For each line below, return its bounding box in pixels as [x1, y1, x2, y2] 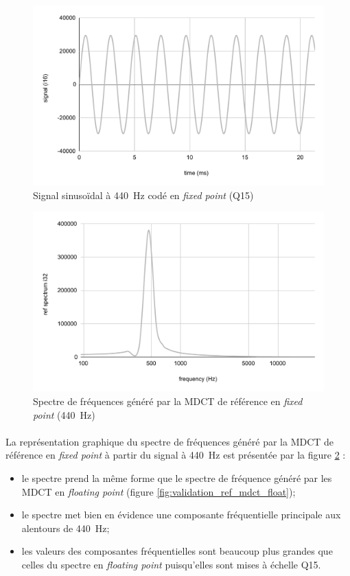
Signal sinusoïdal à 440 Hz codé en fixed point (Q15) [33, 187, 254, 202]
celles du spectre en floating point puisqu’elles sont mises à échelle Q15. [21, 557, 321, 571]
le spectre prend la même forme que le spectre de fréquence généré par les [21, 470, 332, 485]
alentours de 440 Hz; [21, 520, 110, 535]
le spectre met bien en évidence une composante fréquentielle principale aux [21, 507, 341, 522]
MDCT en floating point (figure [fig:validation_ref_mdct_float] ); [21, 484, 296, 498]
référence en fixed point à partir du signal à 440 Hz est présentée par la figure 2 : [5, 448, 346, 462]
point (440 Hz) [33, 407, 95, 422]
